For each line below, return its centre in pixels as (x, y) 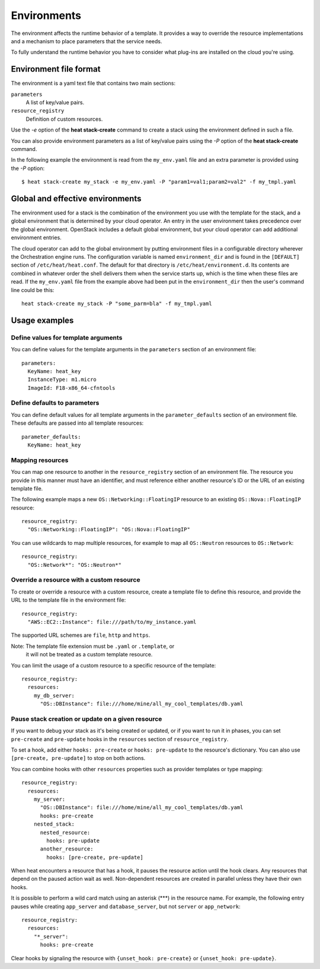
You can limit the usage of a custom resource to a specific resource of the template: (113, 665)
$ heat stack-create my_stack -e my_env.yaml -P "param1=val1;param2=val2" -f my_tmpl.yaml (159, 182)
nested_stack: (54, 824)
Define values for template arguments (67, 338)
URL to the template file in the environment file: (68, 600)
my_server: (49, 799)
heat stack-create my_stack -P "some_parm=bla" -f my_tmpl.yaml (117, 303)
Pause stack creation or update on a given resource (87, 718)
